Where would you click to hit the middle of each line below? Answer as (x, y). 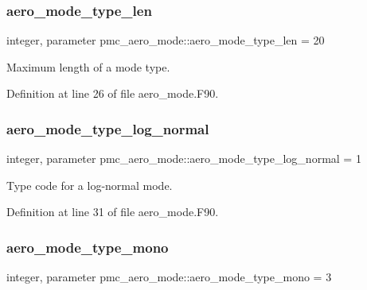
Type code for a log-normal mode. (90, 185)
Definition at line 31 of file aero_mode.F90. (113, 212)
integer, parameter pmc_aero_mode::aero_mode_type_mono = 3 (169, 277)
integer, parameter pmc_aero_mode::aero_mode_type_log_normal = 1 (184, 159)
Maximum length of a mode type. (88, 66)
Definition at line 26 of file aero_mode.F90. (113, 93)
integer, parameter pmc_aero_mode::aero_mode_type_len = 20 (166, 40)
